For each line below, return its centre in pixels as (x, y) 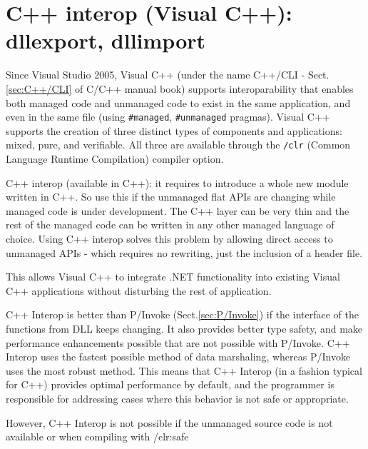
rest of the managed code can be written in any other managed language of (170, 224)
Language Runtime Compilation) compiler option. (115, 158)
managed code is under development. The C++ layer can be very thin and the (178, 210)
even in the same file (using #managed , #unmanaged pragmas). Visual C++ (168, 117)
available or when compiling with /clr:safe (97, 437)
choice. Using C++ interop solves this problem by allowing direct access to (169, 238)
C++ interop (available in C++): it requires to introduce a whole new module (177, 182)
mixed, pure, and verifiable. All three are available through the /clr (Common (178, 145)
